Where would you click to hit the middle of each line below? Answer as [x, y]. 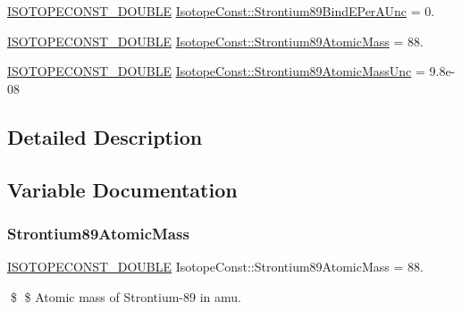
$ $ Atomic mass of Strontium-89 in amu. [126, 296]
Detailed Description [105, 136]
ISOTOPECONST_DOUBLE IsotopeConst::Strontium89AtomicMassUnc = [216, 71]
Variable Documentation [122, 189]
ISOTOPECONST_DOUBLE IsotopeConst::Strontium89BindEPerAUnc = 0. [221, 11]
